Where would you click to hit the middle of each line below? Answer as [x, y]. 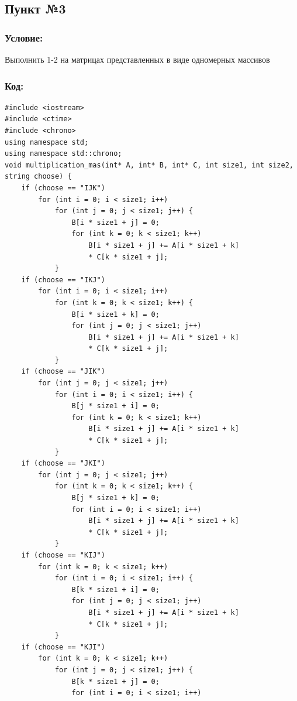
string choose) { [38, 177]
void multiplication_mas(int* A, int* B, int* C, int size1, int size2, [149, 165]
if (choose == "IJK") [63, 188]
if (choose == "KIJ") [63, 555]
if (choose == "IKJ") [63, 280]
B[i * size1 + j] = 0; [115, 222]
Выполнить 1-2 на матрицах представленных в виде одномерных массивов [137, 59]
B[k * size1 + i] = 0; [115, 589]
